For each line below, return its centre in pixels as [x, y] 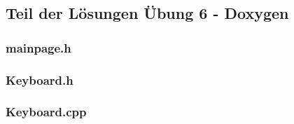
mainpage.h [38, 47]
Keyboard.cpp [46, 112]
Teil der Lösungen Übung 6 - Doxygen [147, 13]
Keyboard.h [40, 80]
